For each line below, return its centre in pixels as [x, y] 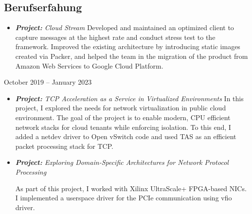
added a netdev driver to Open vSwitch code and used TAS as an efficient [126, 136]
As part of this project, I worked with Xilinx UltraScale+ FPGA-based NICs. [131, 188]
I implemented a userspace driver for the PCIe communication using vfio [124, 198]
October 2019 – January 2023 [48, 82]
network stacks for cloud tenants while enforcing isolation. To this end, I [123, 127]
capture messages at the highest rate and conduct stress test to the [115, 37]
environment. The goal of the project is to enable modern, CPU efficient [123, 117]
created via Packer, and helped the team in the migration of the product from [132, 56]
